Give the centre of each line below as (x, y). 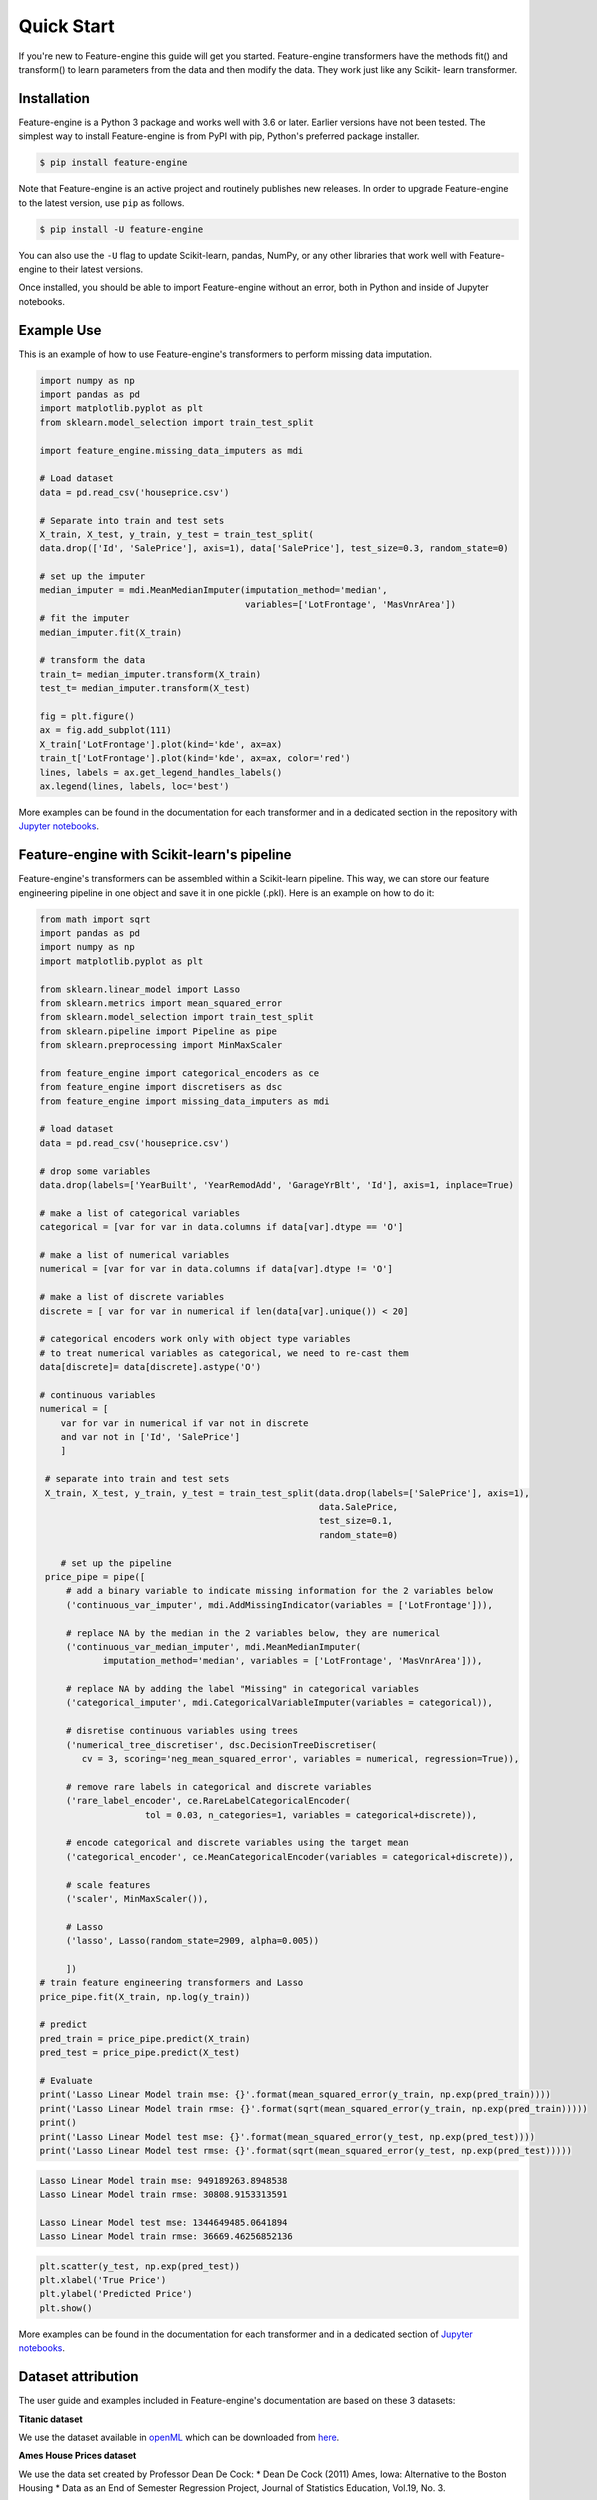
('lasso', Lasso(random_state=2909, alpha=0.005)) (192, 1941)
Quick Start (66, 26)
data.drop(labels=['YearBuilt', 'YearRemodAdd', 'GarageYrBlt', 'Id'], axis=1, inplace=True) (277, 1185)
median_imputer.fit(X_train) (111, 632)
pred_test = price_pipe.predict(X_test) (139, 2053)
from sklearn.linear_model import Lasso (139, 989)
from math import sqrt (95, 919)
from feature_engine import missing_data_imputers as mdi (184, 1101)
